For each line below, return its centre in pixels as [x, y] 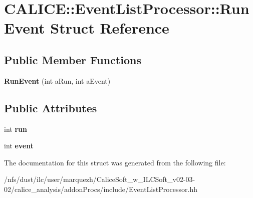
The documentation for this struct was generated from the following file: [115, 162]
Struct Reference [110, 28]
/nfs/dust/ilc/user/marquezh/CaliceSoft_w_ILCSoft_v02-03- [100, 179]
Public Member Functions [73, 59]
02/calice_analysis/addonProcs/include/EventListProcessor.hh [101, 189]
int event [19, 146]
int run [16, 129]
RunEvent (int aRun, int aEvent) [57, 80]
